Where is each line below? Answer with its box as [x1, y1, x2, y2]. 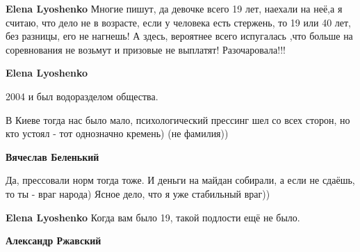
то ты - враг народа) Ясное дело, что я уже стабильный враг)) [6, 186, 270, 200]
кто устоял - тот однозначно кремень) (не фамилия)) [6, 126, 229, 141]
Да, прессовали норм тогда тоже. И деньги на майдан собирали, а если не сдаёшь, [6, 173, 355, 187]
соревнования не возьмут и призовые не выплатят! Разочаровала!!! [6, 42, 286, 56]
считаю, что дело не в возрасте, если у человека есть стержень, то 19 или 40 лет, [6, 15, 352, 29]
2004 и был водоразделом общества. [6, 88, 158, 103]
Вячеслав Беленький [6, 149, 99, 164]
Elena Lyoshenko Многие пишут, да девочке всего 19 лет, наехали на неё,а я [6, 1, 343, 15]
